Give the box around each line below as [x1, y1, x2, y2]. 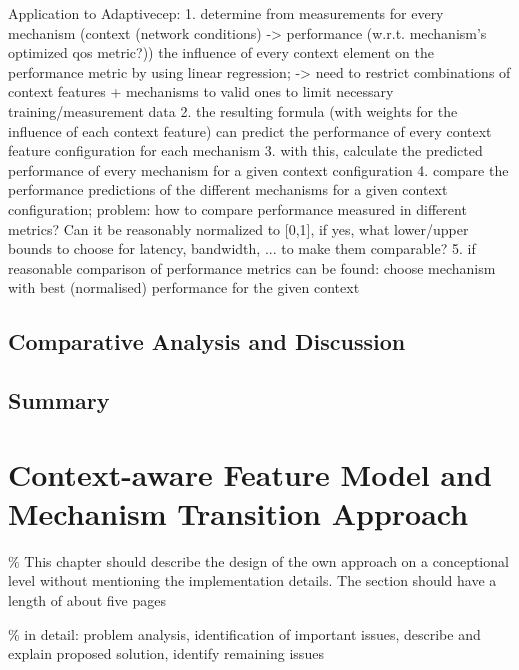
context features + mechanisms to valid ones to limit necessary [8, 81, 394, 102]
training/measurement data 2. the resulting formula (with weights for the [8, 100, 458, 121]
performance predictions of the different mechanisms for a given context [8, 179, 448, 200]
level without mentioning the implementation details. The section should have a [8, 570, 497, 591]
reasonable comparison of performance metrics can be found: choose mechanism [8, 257, 496, 278]
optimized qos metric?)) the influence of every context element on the [8, 42, 434, 63]
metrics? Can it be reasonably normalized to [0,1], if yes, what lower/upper [8, 218, 469, 239]
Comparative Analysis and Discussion [8, 326, 406, 357]
